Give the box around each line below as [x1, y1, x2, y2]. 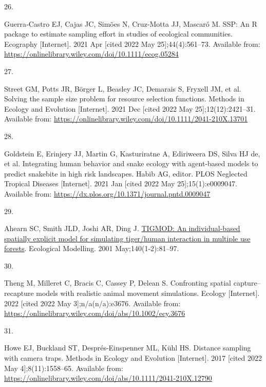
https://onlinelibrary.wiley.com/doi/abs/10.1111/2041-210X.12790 [4, 373, 212, 383]
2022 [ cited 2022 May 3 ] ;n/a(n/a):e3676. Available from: [4, 297, 181, 308]
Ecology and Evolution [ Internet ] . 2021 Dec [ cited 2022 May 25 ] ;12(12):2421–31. [4, 103, 256, 114]
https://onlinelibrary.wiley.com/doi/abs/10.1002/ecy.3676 [4, 308, 185, 319]
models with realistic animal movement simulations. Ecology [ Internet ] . [36, 288, 260, 298]
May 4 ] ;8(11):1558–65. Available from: [4, 362, 123, 373]
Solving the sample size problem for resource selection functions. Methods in [4, 93, 244, 104]
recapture [4, 288, 34, 298]
